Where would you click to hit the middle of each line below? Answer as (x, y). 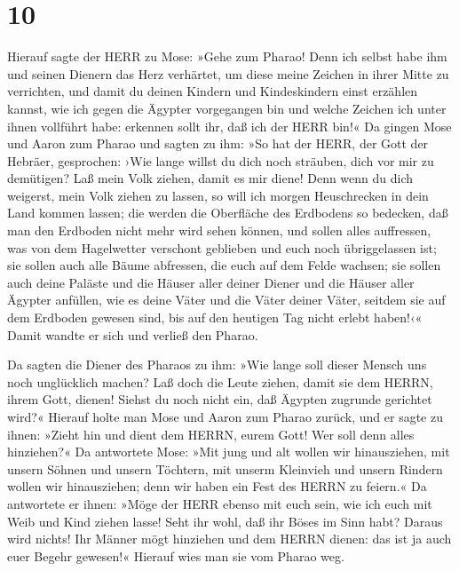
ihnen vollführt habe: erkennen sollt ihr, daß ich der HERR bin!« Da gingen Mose (229, 126)
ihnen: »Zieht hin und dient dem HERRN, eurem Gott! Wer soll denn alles (211, 434)
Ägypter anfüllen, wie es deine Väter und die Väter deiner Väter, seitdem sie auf (226, 300)
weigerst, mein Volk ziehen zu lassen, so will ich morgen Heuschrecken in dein (218, 195)
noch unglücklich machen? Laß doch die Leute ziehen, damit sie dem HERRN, (220, 381)
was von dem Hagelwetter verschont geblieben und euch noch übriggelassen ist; (222, 247)
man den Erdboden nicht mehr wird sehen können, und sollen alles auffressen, (219, 230)
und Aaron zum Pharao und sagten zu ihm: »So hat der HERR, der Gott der (218, 143)
